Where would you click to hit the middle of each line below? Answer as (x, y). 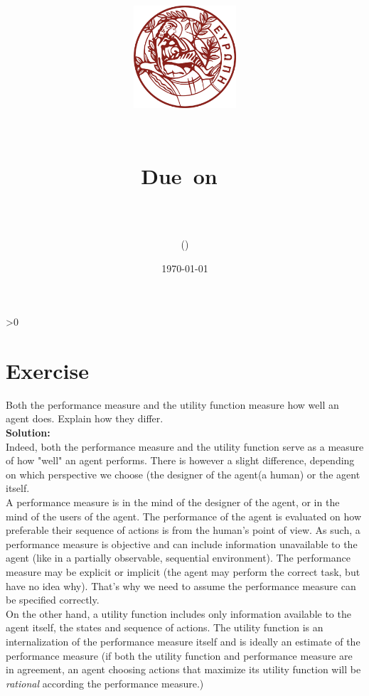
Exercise (47, 370)
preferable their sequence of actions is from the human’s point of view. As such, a (183, 530)
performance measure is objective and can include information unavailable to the (182, 544)
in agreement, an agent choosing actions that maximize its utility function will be (183, 669)
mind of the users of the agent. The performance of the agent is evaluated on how (184, 516)
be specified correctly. (53, 600)
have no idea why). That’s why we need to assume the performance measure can (181, 585)
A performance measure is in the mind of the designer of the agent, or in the (173, 502)
